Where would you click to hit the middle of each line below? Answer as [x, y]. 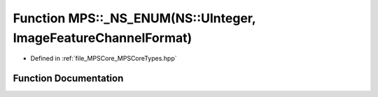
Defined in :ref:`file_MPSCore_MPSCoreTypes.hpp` [104, 59]
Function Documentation [68, 79]
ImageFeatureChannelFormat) [103, 38]
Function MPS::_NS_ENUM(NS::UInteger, [134, 18]
